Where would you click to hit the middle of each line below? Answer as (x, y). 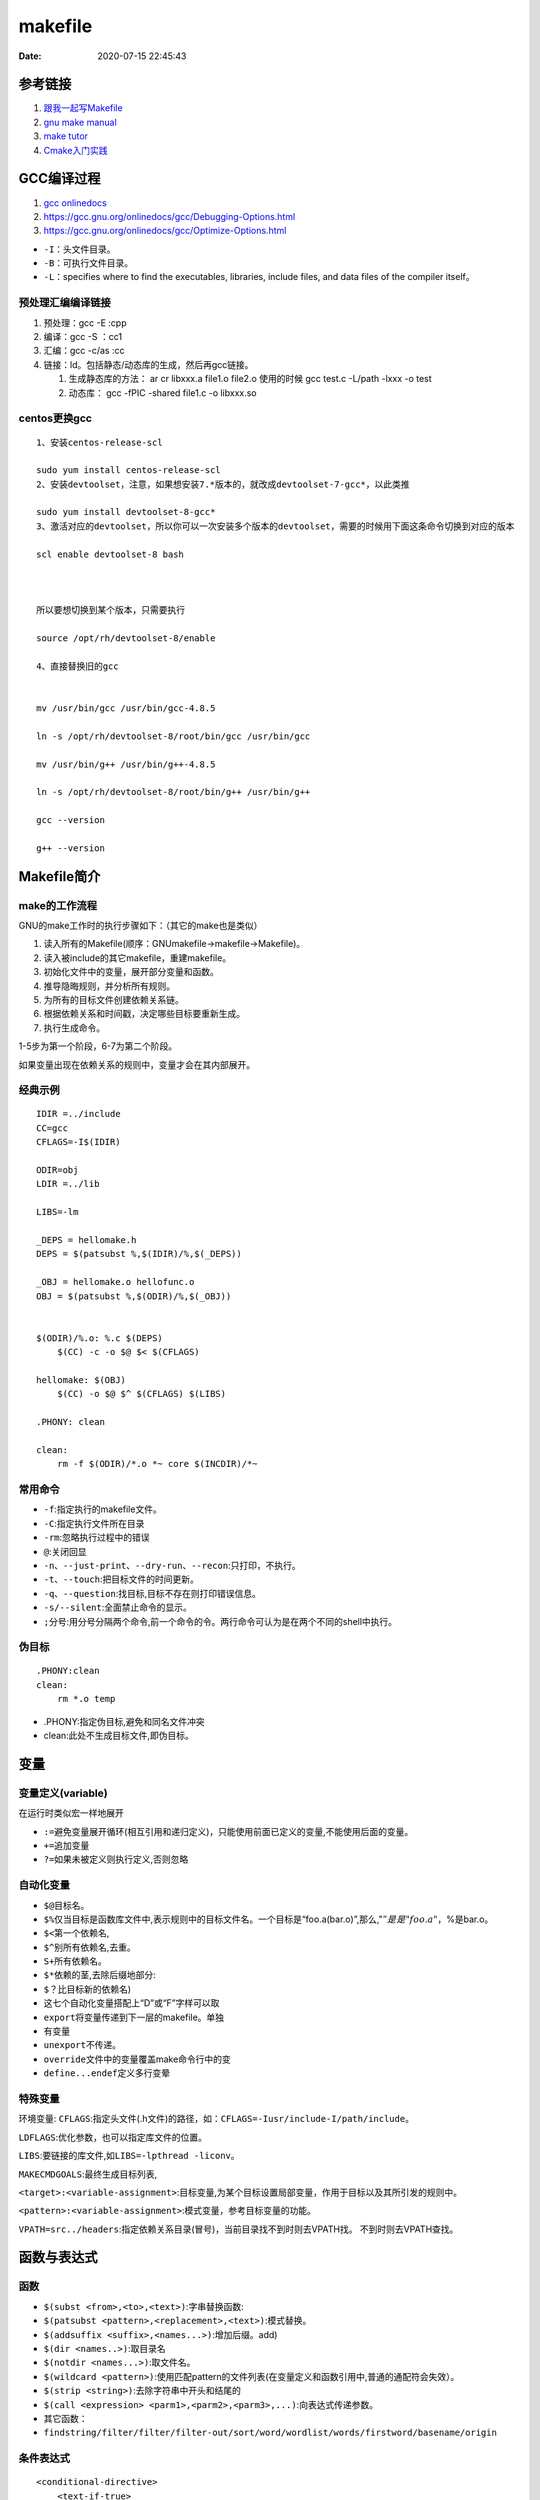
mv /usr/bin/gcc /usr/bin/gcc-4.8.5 (126, 708)
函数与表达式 (58, 2257)
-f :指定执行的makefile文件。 (102, 1509)
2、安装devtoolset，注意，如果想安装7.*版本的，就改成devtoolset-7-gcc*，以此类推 (223, 484)
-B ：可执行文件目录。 (88, 263)
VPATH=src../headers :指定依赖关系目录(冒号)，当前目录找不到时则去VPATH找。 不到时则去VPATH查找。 (238, 2229)
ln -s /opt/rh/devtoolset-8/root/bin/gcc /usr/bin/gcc (173, 736)
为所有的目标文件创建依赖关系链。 (113, 999)
